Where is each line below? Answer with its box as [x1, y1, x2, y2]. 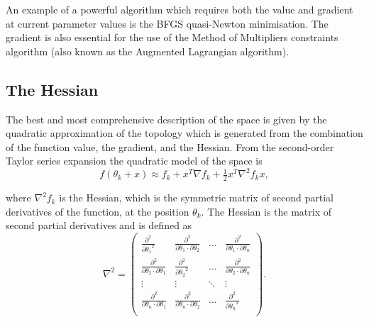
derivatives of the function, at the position [6, 204, 189, 218]
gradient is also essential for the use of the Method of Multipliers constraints [6, 30, 338, 45]
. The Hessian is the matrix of [201, 204, 331, 218]
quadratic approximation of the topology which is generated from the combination [6, 126, 363, 140]
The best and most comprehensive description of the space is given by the [6, 111, 327, 126]
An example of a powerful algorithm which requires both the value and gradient [6, 2, 353, 16]
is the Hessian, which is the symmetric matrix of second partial [59, 190, 334, 205]
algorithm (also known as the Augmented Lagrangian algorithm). [6, 43, 290, 58]
